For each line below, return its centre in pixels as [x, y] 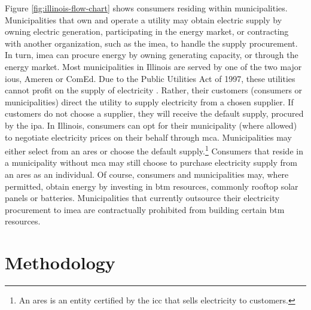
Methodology [60, 262]
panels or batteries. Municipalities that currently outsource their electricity [142, 198]
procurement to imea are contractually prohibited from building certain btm [145, 209]
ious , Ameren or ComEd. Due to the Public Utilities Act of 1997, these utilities [150, 78]
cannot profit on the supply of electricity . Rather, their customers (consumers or [154, 90]
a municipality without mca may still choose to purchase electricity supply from [151, 162]
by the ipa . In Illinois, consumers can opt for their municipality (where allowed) [151, 125]
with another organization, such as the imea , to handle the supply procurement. [151, 43]
